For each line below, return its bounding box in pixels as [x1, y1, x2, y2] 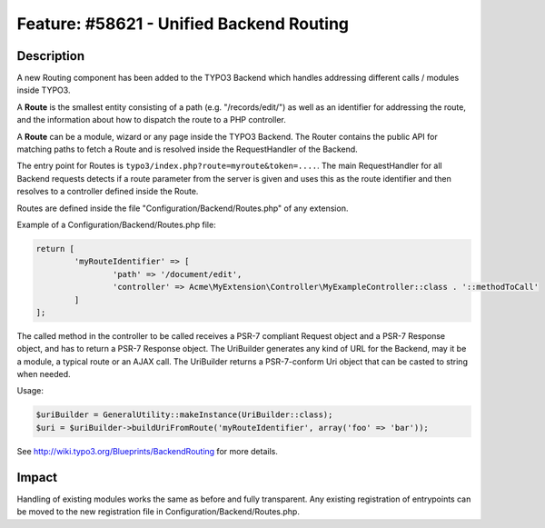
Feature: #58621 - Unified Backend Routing [16, 14, 350, 34]
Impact [16, 469, 58, 485]
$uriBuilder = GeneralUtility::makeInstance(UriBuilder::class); [35, 410, 333, 420]
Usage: [16, 385, 45, 396]
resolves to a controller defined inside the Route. [16, 186, 199, 197]
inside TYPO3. [16, 85, 71, 95]
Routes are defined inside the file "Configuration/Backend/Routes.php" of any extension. [16, 203, 349, 214]
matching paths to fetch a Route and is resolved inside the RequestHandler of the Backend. [16, 144, 358, 154]
